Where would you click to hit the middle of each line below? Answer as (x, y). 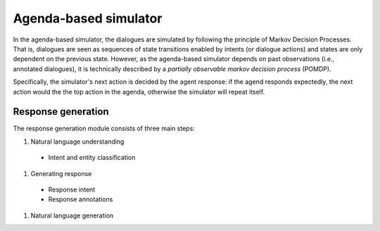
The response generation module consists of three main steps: (104, 129)
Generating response (61, 173)
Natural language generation (72, 216)
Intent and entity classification (92, 158)
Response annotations (81, 199)
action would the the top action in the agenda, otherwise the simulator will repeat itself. (139, 92)
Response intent (72, 189)
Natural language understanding (77, 142)
